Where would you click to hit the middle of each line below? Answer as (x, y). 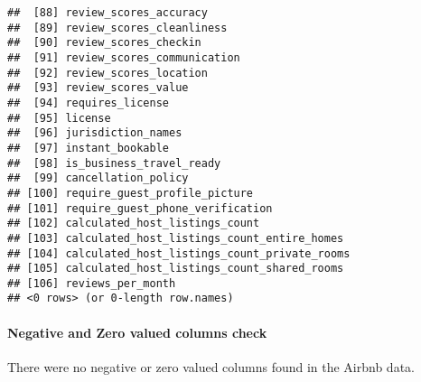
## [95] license (59, 118)
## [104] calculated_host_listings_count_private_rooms (179, 253)
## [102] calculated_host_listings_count (134, 224)
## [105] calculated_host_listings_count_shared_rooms (176, 269)
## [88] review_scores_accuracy (108, 13)
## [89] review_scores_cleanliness (117, 28)
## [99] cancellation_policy (98, 178)
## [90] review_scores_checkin (104, 43)
